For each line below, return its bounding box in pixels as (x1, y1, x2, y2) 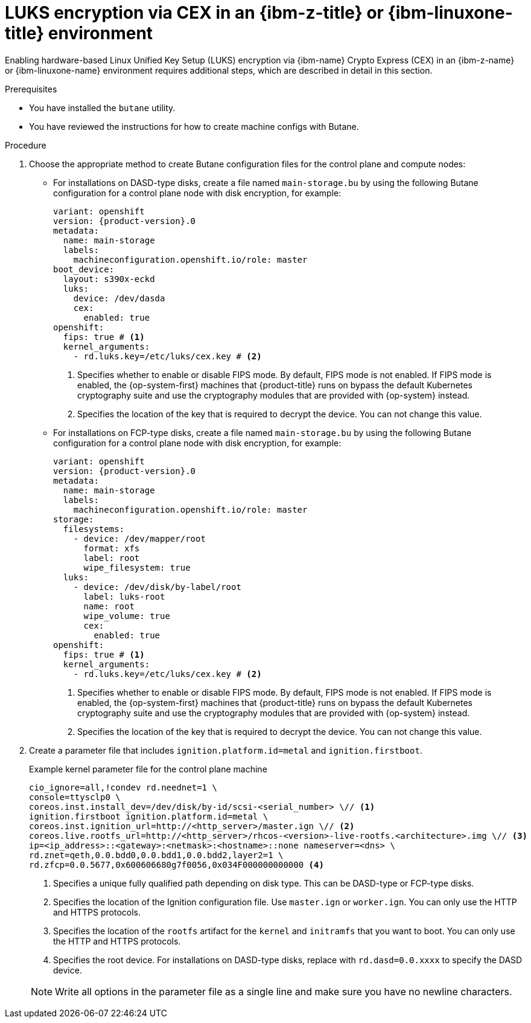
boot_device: (53, 264, 115, 274)
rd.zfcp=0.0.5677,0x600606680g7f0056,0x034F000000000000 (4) (29, 859, 324, 870)
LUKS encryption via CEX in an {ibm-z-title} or (5, 2, 384, 23)
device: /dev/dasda (73, 293, 165, 303)
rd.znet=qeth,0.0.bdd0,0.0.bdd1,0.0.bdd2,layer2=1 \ (29, 850, 284, 860)
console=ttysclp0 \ (29, 792, 121, 802)
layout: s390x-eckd (63, 274, 155, 284)
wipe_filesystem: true (83, 562, 191, 572)
